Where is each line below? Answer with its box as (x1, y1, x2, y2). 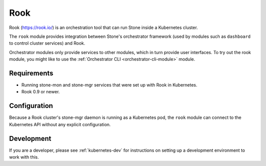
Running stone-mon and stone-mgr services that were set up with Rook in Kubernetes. (21, 82, 198, 88)
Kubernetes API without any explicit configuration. (9, 121, 111, 127)
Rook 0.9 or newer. (21, 89, 60, 95)
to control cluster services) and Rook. (9, 40, 86, 46)
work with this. (9, 154, 39, 160)
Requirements (9, 69, 54, 77)
